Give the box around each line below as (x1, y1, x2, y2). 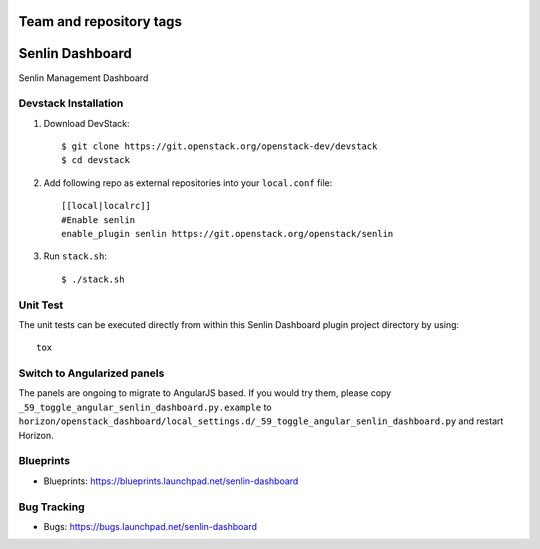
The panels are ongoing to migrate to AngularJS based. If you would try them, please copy (18, 387, 392, 399)
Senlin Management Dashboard (18, 71, 149, 84)
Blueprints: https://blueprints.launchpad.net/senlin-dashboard (43, 475, 299, 487)
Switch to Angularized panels (18, 366, 165, 380)
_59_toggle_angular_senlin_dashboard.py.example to (18, 401, 272, 413)
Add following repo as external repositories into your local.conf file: (43, 176, 333, 189)
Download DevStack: (43, 117, 130, 129)
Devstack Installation (18, 96, 124, 110)
